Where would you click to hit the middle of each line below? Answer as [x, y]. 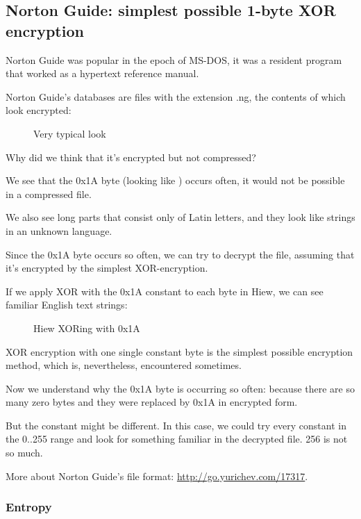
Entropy [29, 507]
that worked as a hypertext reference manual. [102, 73]
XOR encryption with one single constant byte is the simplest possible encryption [179, 351]
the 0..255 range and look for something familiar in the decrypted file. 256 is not [177, 439]
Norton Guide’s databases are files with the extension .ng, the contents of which [176, 96]
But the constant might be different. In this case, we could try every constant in [176, 425]
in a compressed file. [49, 193]
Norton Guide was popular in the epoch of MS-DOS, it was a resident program [174, 59]
